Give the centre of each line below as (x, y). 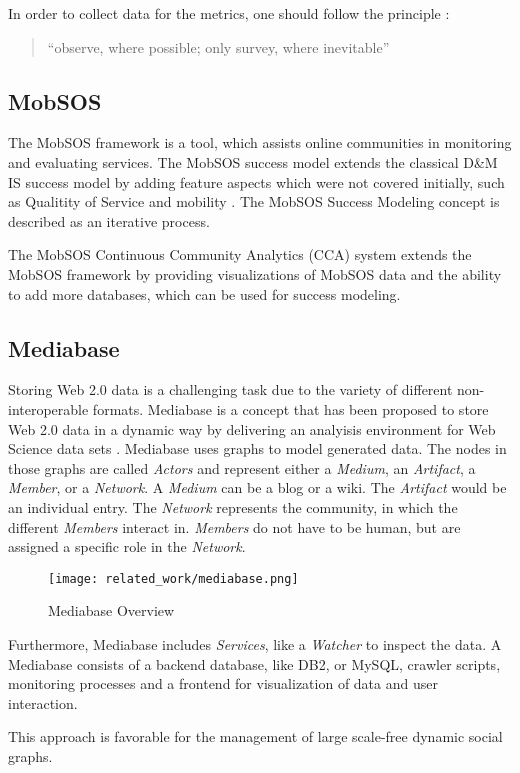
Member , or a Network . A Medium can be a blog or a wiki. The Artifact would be (257, 487)
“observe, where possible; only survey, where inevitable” (218, 46)
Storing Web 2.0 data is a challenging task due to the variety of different (230, 389)
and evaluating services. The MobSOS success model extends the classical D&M (253, 161)
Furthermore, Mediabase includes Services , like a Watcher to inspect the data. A (255, 643)
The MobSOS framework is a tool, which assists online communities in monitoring (260, 142)
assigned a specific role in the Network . (127, 546)
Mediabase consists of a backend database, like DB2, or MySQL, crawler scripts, (254, 663)
